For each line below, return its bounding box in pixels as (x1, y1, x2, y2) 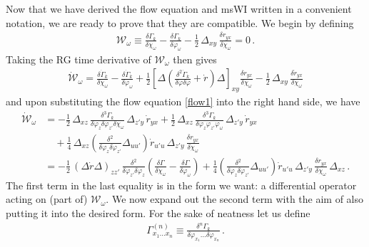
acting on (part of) (6, 191, 88, 206)
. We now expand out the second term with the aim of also (106, 191, 364, 206)
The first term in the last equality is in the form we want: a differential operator (6, 177, 357, 192)
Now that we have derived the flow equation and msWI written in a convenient (6, 1, 352, 16)
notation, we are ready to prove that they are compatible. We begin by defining (6, 15, 354, 30)
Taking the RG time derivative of (6, 51, 151, 66)
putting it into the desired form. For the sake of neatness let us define (6, 206, 310, 221)
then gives (173, 51, 217, 66)
